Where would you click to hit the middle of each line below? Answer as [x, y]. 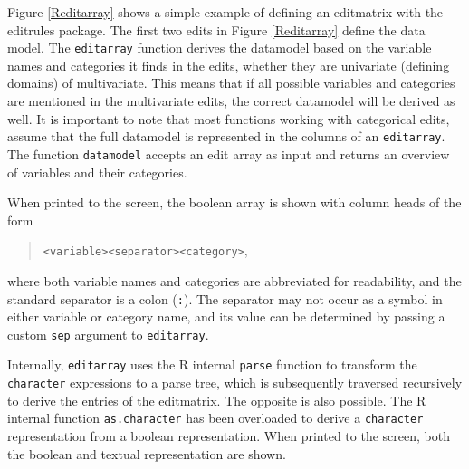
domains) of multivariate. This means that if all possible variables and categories [231, 83]
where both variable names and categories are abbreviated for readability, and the [234, 280]
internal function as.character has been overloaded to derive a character [215, 418]
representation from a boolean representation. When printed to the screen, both [229, 436]
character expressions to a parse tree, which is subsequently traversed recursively [235, 383]
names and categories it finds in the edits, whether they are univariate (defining [229, 65]
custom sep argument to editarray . [108, 334]
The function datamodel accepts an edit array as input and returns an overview [229, 153]
